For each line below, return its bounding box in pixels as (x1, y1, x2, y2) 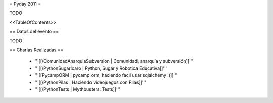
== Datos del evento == (9, 28, 59, 35)
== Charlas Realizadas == (9, 47, 64, 53)
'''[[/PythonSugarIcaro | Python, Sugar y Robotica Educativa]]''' (34, 65, 167, 71)
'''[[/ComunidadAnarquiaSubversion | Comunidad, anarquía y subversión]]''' (34, 58, 194, 64)
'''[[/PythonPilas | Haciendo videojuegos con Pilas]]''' (34, 79, 146, 85)
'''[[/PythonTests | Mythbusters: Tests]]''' (34, 86, 121, 92)
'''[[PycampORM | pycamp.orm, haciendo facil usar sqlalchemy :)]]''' (34, 72, 178, 78)
